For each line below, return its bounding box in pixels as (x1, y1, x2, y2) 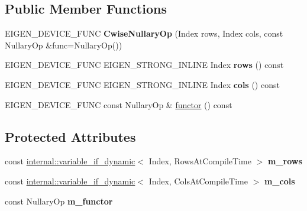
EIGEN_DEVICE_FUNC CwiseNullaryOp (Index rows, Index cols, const (5, 27, 283, 40)
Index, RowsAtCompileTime (148, 155, 251, 167)
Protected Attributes (5, 127, 136, 145)
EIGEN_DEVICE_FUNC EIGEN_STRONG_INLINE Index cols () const (5, 78, 280, 90)
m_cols (264, 174, 295, 187)
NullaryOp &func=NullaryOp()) (5, 38, 122, 51)
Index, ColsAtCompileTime (148, 174, 248, 187)
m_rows (267, 155, 302, 167)
